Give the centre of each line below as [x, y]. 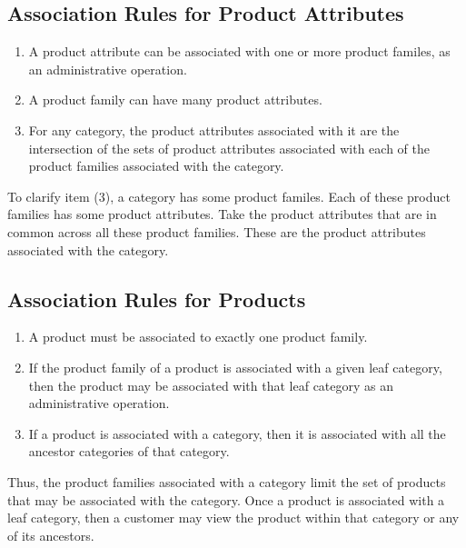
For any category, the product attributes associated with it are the [214, 130]
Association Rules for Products [157, 299]
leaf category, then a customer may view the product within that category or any [233, 518]
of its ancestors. [51, 535]
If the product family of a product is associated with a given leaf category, [235, 367]
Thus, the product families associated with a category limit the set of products [227, 481]
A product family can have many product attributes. [175, 100]
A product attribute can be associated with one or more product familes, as [239, 51]
